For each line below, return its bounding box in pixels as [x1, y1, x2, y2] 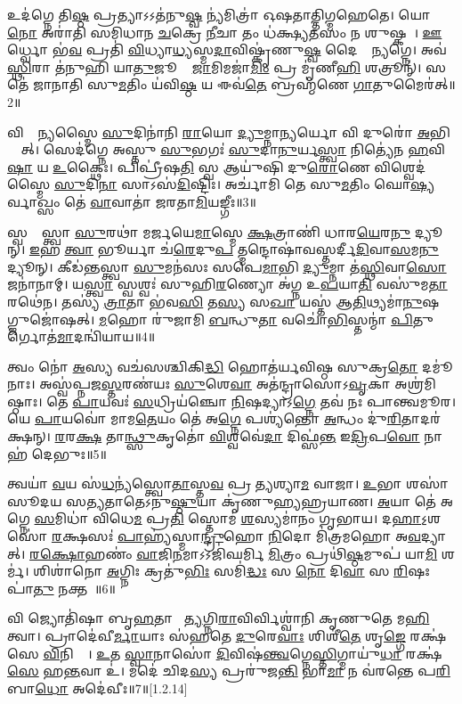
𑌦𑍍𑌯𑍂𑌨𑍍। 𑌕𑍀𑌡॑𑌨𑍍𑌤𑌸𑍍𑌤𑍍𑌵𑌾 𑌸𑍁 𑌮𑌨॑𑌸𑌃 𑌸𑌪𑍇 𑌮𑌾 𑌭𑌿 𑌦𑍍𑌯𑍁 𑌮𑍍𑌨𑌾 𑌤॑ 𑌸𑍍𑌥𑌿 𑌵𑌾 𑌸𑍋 [7, 257, 447, 275]
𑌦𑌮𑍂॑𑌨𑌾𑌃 [422, 356, 453, 375]
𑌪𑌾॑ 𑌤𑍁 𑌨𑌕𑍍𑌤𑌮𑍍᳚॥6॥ [7, 578, 116, 597]
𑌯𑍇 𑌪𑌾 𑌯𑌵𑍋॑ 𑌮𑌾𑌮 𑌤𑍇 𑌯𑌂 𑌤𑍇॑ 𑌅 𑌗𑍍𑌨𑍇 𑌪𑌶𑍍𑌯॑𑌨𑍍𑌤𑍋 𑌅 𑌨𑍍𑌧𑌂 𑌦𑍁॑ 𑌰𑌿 [7, 409, 401, 428]
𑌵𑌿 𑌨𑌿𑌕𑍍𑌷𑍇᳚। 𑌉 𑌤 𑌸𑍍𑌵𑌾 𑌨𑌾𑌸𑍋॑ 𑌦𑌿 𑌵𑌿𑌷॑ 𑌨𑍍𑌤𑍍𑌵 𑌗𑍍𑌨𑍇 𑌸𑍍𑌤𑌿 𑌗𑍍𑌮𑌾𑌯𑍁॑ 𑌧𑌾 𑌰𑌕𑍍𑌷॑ [43, 643, 442, 662]
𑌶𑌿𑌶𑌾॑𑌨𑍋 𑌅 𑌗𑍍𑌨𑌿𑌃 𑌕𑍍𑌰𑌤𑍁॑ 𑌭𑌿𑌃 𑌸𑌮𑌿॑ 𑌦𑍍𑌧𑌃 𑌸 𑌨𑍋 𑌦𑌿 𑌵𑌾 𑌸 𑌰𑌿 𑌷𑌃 [33, 561, 430, 580]
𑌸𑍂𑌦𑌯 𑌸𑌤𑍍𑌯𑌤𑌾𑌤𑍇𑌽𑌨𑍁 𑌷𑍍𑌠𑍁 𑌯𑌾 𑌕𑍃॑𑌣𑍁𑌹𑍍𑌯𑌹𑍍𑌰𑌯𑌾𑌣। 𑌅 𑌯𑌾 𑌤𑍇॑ [7, 491, 436, 510]
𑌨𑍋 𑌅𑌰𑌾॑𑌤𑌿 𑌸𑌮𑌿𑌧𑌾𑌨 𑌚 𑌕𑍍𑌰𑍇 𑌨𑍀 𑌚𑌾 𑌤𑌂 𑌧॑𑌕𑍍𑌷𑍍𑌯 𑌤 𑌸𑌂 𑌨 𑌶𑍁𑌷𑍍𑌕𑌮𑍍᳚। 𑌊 [7, 22, 442, 41]
